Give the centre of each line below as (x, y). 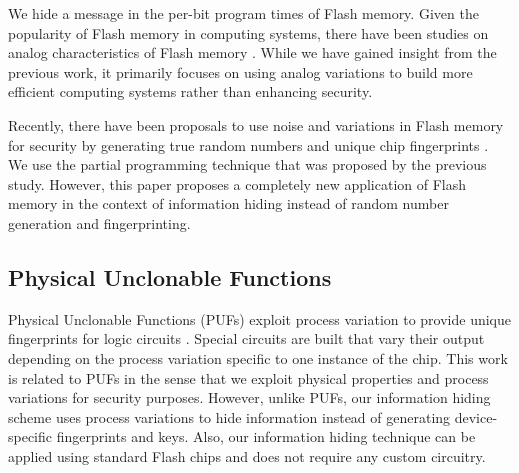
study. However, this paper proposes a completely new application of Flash (237, 183)
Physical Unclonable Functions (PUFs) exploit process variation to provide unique (260, 318)
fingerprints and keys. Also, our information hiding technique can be (266, 436)
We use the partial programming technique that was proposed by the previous (247, 164)
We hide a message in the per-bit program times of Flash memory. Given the (243, 13)
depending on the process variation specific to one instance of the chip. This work (258, 357)
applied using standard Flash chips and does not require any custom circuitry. (247, 455)
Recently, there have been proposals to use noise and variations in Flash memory (256, 124)
